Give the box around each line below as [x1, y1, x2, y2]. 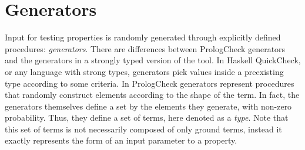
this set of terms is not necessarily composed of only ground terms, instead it [5, 122, 282, 135]
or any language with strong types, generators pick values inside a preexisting [5, 65, 284, 77]
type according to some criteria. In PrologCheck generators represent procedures [5, 77, 294, 89]
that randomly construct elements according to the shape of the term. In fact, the [5, 88, 300, 101]
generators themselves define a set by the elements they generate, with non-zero [5, 100, 292, 112]
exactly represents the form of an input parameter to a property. [5, 134, 237, 146]
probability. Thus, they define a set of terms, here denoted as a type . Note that [5, 111, 289, 124]
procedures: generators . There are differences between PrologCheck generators [5, 42, 286, 54]
